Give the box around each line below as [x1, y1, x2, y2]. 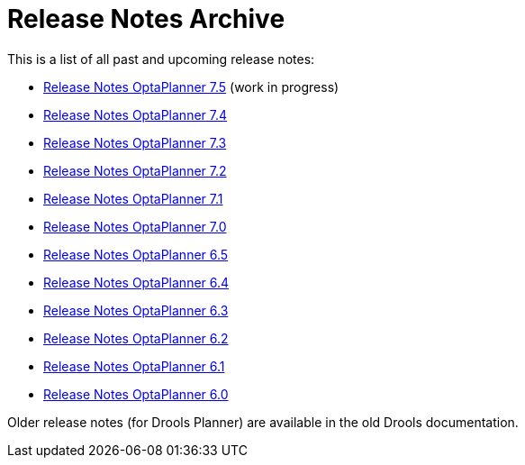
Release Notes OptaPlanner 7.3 [43, 134, 227, 150]
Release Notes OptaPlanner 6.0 [43, 386, 229, 402]
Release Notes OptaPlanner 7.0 [43, 218, 227, 234]
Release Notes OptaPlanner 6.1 [43, 358, 225, 374]
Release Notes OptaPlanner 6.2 [43, 330, 229, 346]
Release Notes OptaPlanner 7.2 [43, 162, 227, 178]
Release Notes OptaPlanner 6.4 [43, 274, 230, 290]
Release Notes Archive [7, 4, 285, 34]
